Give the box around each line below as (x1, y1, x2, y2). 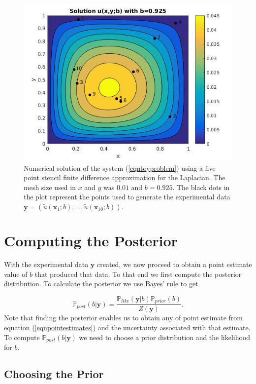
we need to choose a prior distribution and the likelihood (79, 332, 251, 342)
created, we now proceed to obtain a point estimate (96, 259, 252, 269)
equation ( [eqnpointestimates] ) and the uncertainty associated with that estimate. (4, 322, 251, 332)
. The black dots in (172, 182, 230, 192)
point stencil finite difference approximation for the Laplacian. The (24, 172, 225, 183)
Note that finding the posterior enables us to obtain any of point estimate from (4, 312, 243, 323)
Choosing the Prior (4, 366, 104, 381)
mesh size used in (24, 182, 76, 192)
